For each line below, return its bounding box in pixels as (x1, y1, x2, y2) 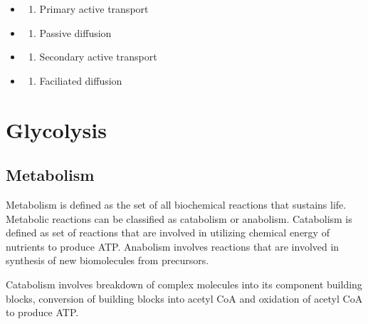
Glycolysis (6, 115, 107, 144)
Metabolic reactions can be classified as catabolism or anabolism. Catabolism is (6, 211, 352, 226)
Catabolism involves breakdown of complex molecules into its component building (6, 276, 362, 291)
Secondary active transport (39, 49, 157, 64)
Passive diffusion (39, 25, 112, 40)
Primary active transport (39, 1, 149, 16)
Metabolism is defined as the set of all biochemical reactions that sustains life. (6, 197, 347, 211)
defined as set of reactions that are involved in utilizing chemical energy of (6, 225, 330, 240)
